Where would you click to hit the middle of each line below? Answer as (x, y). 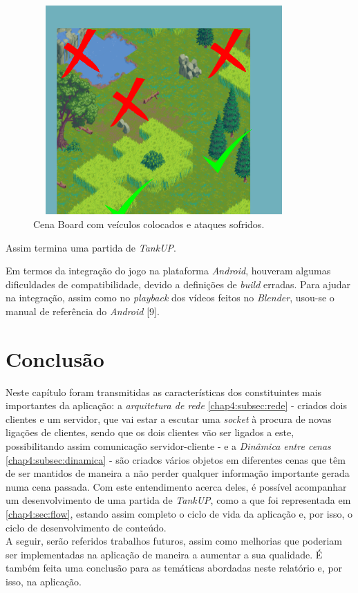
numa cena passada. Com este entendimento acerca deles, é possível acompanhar (176, 486)
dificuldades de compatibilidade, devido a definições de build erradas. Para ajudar (178, 284)
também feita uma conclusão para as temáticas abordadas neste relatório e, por (174, 568)
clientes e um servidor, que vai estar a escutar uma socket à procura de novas (169, 418)
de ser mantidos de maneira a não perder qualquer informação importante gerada (178, 473)
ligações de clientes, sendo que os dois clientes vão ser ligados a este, (150, 432)
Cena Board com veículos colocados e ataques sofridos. (149, 224)
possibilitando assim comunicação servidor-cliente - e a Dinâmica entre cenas (168, 446)
